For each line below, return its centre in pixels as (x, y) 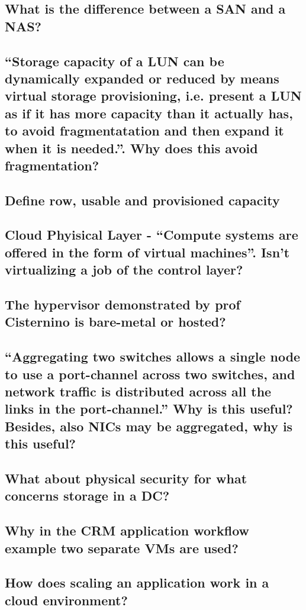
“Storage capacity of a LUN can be (115, 61)
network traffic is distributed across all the (138, 391)
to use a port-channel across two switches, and (150, 374)
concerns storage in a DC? (87, 496)
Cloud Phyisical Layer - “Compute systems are (152, 235)
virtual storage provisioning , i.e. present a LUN (153, 96)
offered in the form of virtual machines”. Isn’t (147, 252)
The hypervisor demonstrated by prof (123, 304)
